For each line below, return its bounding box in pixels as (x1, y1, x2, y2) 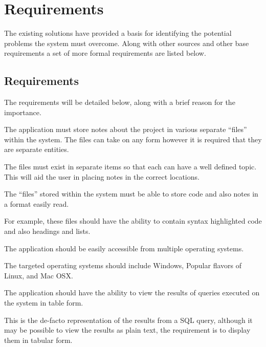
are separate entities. (4, 144, 69, 155)
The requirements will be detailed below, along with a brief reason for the (4, 97, 235, 107)
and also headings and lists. (4, 226, 91, 236)
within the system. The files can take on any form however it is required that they (4, 134, 262, 144)
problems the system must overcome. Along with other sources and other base (4, 37, 249, 48)
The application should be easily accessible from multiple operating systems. (4, 243, 244, 253)
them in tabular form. (4, 334, 73, 345)
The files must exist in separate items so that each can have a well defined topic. (4, 161, 257, 172)
